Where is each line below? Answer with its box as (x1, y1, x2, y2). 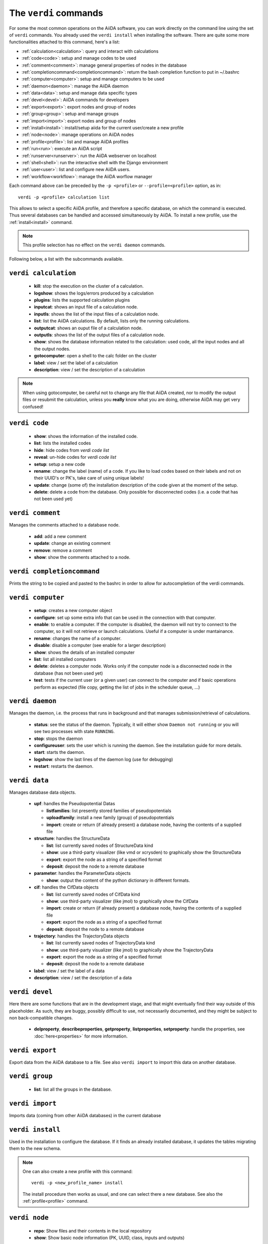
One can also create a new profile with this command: (22, 1168, 133, 1174)
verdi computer (9, 593, 65, 602)
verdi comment (9, 509, 61, 517)
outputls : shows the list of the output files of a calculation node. (34, 332, 165, 338)
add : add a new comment (34, 533, 87, 539)
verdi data (9, 776, 49, 784)
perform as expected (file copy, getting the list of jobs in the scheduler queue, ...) (34, 684, 201, 690)
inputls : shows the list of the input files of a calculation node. (34, 311, 159, 317)
